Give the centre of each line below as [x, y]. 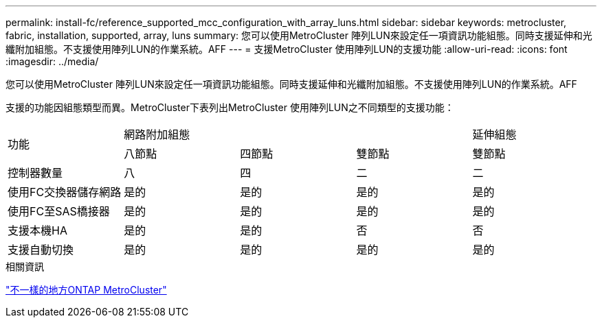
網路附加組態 [157, 134]
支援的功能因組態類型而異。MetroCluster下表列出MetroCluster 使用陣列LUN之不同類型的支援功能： [230, 107]
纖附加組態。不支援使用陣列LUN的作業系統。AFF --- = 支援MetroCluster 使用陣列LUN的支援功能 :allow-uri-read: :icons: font [287, 49]
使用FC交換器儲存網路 [65, 192]
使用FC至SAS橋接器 [59, 211]
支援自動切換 [41, 250]
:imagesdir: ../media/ [52, 61]
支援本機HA [37, 230]
